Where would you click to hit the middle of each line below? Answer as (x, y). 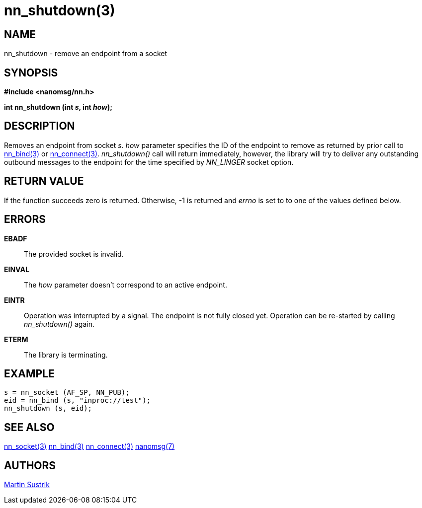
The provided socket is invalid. (74, 254)
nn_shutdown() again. (59, 324)
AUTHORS (30, 465)
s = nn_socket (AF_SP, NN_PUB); (67, 393)
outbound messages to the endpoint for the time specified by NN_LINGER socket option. (149, 162)
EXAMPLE (29, 373)
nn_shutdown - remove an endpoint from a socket (86, 54)
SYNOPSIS (31, 73)
